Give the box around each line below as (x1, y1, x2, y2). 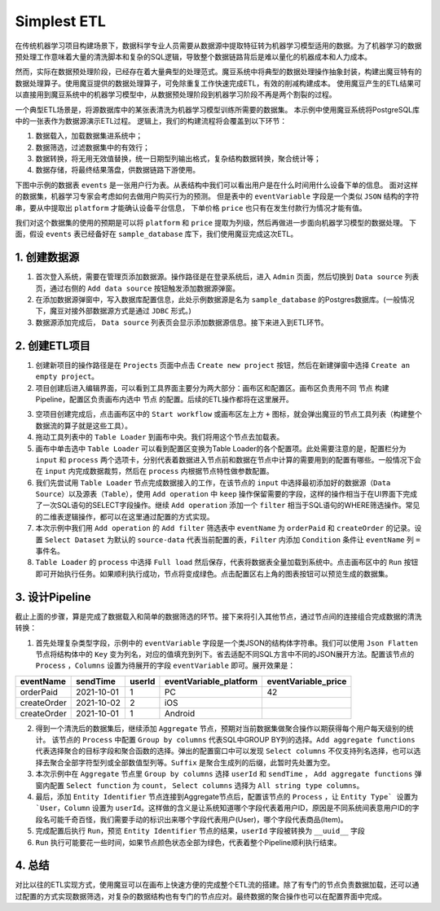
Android (164, 707, 196, 719)
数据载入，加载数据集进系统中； (35, 131, 143, 141)
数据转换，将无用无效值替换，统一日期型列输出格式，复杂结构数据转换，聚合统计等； (35, 154, 321, 164)
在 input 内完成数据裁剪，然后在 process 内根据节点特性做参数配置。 (35, 466, 274, 476)
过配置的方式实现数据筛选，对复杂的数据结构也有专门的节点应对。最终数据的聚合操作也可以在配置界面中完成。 (15, 891, 386, 901)
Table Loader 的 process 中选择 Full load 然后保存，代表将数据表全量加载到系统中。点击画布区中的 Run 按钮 (35, 558, 419, 567)
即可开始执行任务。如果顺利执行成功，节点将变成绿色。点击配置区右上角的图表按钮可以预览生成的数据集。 (35, 568, 393, 578)
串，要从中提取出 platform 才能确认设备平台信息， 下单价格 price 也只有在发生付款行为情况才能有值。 (15, 203, 367, 212)
